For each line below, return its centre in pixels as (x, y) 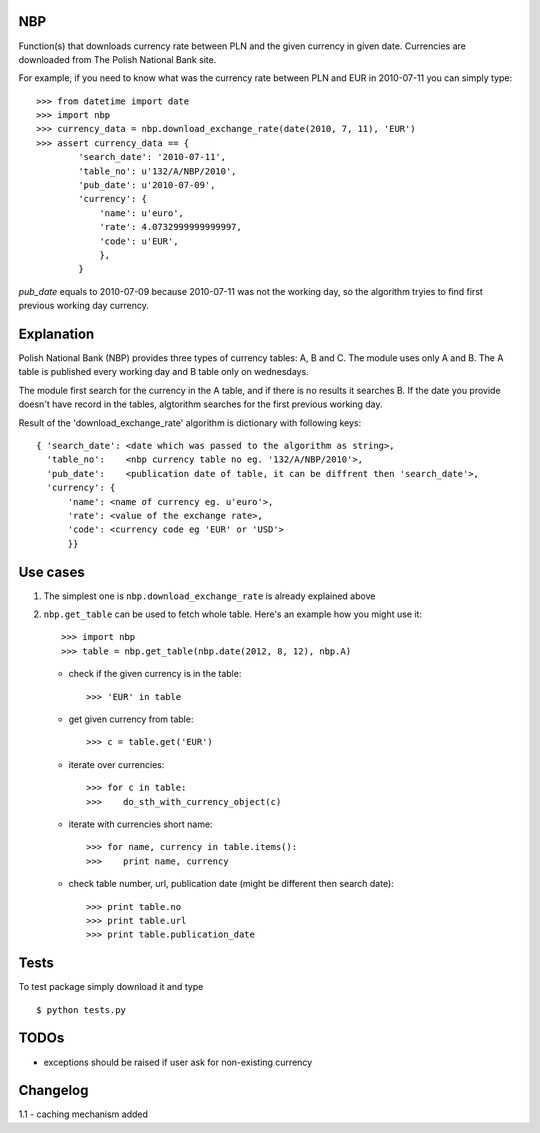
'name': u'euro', (142, 213)
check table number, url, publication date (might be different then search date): (231, 884)
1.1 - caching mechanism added (83, 1114)
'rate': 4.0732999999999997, (170, 227)
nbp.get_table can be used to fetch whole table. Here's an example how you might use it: (232, 614)
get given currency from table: (131, 719)
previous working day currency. (83, 306)
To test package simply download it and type (111, 987)
